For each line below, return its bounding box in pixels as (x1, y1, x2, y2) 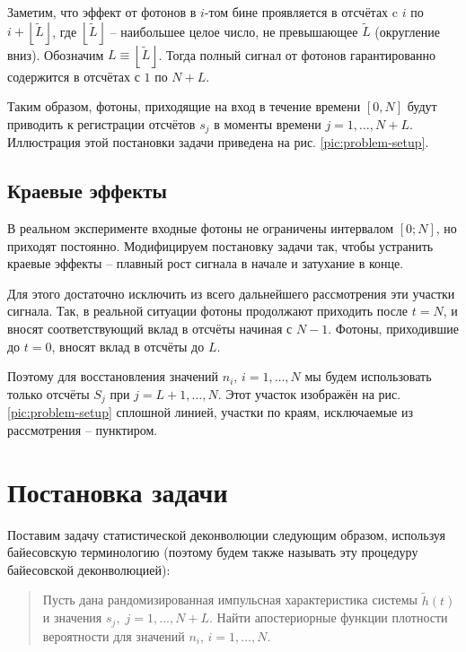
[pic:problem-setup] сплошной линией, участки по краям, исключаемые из (7, 403, 413, 422)
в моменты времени (214, 114, 321, 133)
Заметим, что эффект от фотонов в (7, 3, 197, 21)
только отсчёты (7, 384, 90, 403)
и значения (42, 608, 102, 627)
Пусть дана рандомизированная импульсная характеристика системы (42, 590, 418, 609)
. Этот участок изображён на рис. (217, 384, 401, 403)
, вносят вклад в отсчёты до (51, 336, 205, 355)
